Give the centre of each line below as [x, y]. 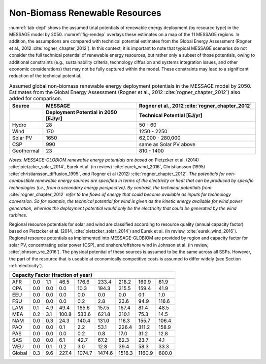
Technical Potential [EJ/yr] [171, 115]
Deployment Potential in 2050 [82, 112]
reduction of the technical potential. [45, 76]
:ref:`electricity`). [26, 265]
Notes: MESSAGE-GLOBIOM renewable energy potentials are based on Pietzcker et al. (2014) [104, 160]
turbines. [18, 215]
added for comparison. [36, 98]
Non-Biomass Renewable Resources [85, 13]
